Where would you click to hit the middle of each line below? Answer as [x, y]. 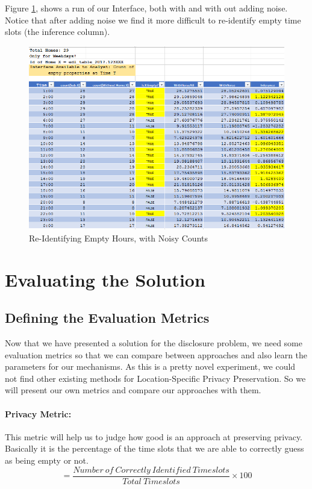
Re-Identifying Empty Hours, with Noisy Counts [119, 238]
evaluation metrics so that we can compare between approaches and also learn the [156, 354]
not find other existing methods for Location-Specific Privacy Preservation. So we [155, 378]
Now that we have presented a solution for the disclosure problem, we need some [154, 343]
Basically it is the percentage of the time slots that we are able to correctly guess [154, 448]
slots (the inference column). [58, 32]
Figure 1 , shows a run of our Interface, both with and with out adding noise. [146, 8]
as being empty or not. [47, 460]
